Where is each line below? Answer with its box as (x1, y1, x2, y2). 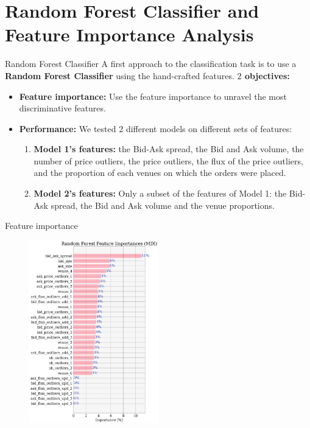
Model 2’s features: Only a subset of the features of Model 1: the (33, 187, 287, 200)
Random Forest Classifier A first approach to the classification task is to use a (5, 57, 297, 70)
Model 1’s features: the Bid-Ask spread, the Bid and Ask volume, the (33, 142, 304, 155)
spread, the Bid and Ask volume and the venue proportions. (51, 198, 275, 211)
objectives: (244, 69, 290, 82)
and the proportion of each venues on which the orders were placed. (33, 166, 286, 179)
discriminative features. (19, 102, 106, 114)
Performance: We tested (19, 122, 116, 135)
